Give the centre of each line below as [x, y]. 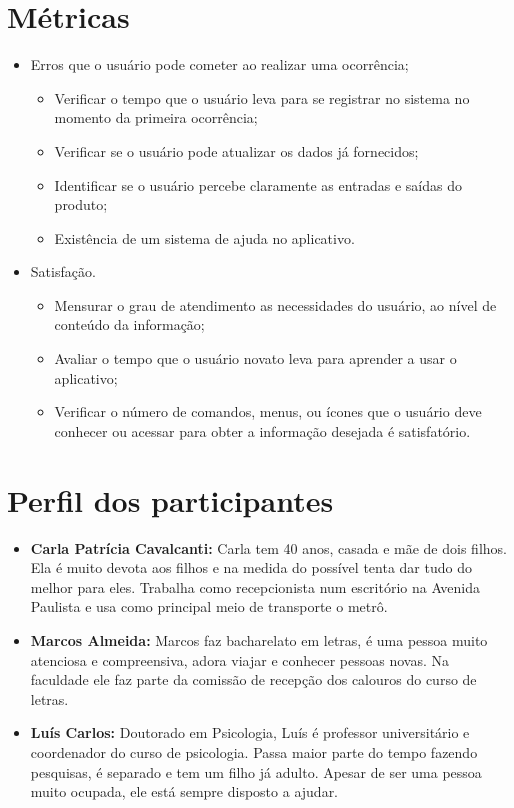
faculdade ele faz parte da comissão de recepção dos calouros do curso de [253, 679]
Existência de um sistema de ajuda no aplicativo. [204, 237]
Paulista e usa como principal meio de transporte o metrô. [209, 606]
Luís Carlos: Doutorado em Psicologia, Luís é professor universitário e [250, 732]
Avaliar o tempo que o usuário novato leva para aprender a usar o [255, 358]
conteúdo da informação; [129, 324]
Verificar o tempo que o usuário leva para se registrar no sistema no [262, 97]
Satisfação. [63, 271]
